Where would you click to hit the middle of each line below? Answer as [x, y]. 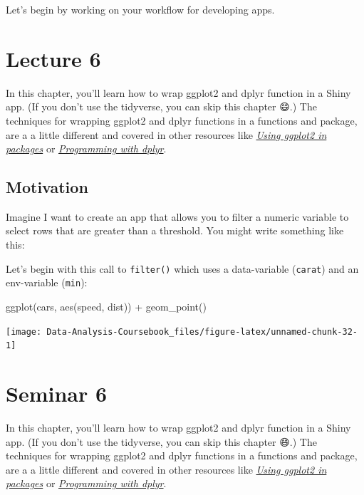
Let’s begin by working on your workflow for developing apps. [140, 9]
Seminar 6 [57, 394]
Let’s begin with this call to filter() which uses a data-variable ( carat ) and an [182, 268]
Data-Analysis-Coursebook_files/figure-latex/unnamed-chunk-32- [202, 332]
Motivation [47, 187]
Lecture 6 [53, 58]
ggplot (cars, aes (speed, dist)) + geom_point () [106, 306]
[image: [24, 332]
